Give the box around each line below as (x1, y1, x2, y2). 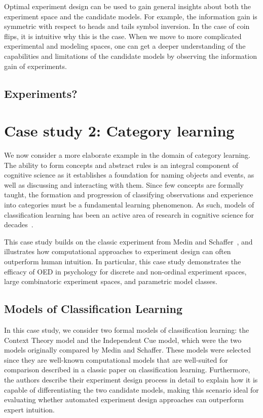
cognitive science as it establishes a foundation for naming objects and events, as (4, 169, 254, 180)
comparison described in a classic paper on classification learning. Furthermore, (4, 364, 250, 375)
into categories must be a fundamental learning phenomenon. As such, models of (4, 199, 254, 210)
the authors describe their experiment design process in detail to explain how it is (4, 374, 258, 385)
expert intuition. (4, 404, 55, 414)
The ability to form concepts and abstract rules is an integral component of (4, 159, 239, 170)
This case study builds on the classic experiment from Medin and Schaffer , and (4, 236, 253, 247)
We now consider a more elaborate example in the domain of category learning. (4, 150, 250, 160)
